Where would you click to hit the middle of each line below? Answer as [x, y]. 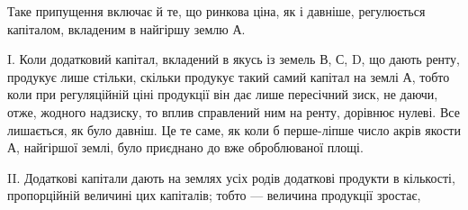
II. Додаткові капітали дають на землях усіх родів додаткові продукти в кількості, [231, 177]
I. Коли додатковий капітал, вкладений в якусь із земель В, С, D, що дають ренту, [234, 59]
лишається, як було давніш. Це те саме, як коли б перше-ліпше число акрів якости [234, 129]
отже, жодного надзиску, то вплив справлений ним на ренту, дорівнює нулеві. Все [234, 111]
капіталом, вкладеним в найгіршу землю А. [126, 28]
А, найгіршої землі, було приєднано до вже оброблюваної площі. [185, 147]
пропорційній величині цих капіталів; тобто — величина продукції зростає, [214, 195]
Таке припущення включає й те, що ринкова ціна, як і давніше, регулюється [216, 11]
